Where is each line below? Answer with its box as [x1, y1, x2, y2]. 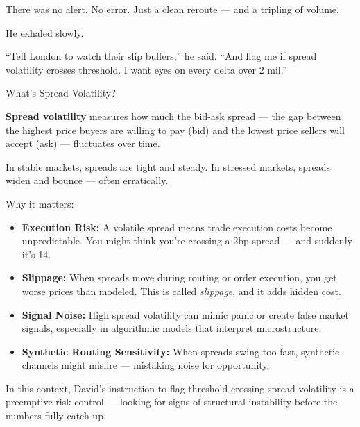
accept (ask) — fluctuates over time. [6, 136, 160, 151]
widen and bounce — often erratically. [6, 173, 169, 187]
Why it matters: [6, 196, 74, 210]
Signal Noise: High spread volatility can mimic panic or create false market [22, 307, 350, 321]
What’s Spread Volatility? [6, 85, 116, 100]
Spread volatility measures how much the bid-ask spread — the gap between [6, 108, 341, 123]
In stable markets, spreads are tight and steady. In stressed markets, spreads [6, 159, 331, 174]
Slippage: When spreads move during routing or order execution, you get [22, 270, 337, 285]
